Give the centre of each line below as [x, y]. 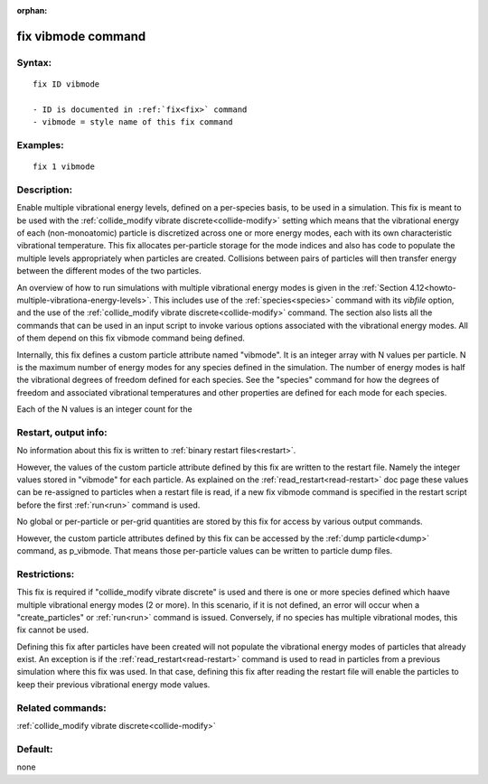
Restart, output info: [62, 432]
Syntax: [34, 62]
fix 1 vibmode [64, 167]
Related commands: [62, 707]
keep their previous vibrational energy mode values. [113, 684]
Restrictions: [46, 574]
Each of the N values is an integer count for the [105, 409]
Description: [44, 190]
